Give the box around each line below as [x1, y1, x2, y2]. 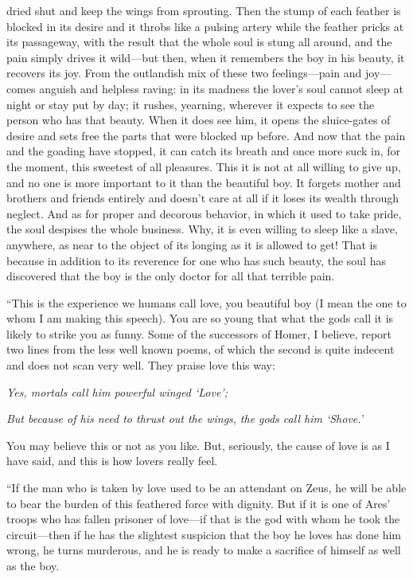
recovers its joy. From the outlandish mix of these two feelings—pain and [6, 65, 362, 81]
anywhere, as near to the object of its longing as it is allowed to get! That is [6, 236, 377, 252]
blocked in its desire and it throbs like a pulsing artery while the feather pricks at [6, 18, 404, 34]
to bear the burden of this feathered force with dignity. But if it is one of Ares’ [6, 495, 391, 511]
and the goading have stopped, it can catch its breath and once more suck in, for [6, 143, 401, 159]
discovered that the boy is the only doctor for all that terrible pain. [6, 268, 335, 284]
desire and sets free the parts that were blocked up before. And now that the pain [6, 127, 406, 143]
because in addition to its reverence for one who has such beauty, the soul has [6, 252, 386, 268]
